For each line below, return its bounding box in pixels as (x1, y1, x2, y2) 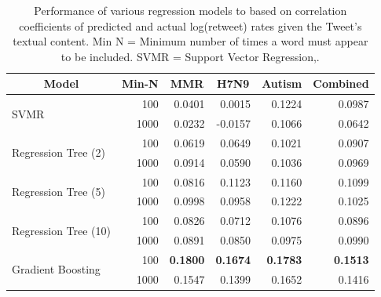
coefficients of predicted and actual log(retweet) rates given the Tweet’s (19, 17, 362, 34)
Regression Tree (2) (12, 144, 106, 161)
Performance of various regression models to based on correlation (34, 2, 347, 18)
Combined (313, 75, 369, 92)
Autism (262, 75, 302, 92)
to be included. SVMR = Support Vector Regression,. (60, 48, 320, 64)
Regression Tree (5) (12, 183, 106, 200)
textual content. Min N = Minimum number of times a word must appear (13, 33, 368, 49)
